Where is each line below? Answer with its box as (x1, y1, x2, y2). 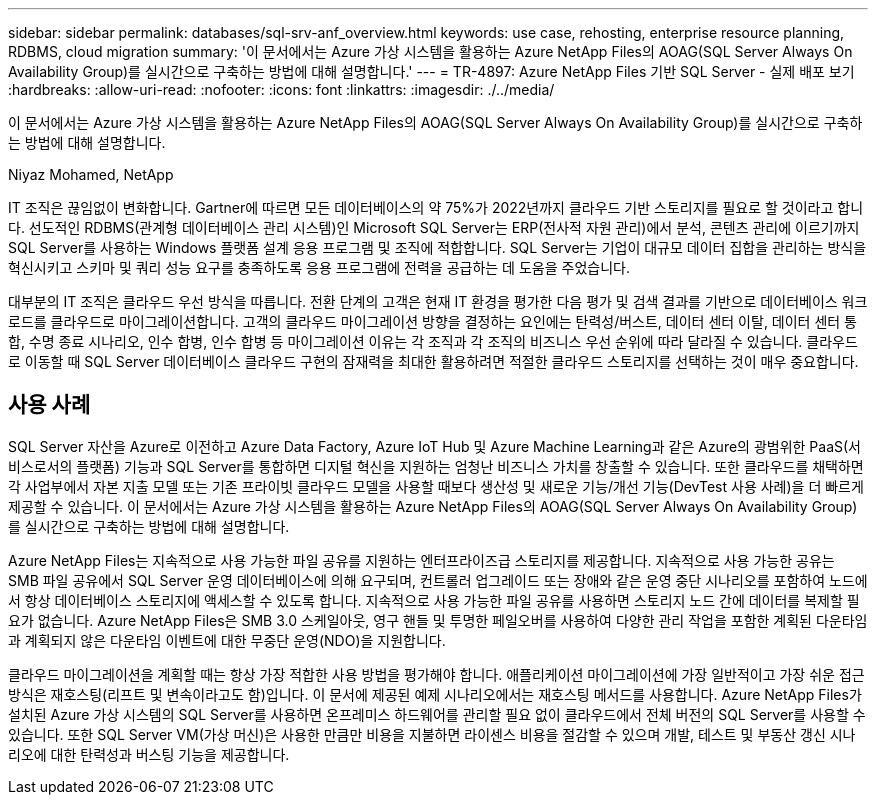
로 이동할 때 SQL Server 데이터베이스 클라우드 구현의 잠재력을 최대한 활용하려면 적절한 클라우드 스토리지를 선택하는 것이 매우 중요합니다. (8, 353, 859, 370)
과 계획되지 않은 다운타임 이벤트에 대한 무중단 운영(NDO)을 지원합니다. (8, 631, 446, 649)
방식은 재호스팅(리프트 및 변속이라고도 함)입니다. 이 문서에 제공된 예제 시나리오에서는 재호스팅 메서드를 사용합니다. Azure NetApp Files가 (8, 685, 862, 703)
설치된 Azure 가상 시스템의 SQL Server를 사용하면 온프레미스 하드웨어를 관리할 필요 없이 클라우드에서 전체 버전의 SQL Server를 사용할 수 (8, 705, 866, 723)
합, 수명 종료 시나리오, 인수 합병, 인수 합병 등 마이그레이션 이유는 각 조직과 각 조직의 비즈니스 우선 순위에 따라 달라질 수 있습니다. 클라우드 (8, 333, 858, 350)
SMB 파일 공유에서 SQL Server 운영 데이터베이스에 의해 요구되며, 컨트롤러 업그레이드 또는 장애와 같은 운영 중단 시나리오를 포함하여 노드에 (8, 571, 868, 589)
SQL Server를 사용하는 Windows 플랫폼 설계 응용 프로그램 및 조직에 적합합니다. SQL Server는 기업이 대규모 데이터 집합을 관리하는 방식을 (8, 239, 867, 256)
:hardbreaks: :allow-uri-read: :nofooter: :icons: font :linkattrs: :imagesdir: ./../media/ (8, 81, 555, 98)
